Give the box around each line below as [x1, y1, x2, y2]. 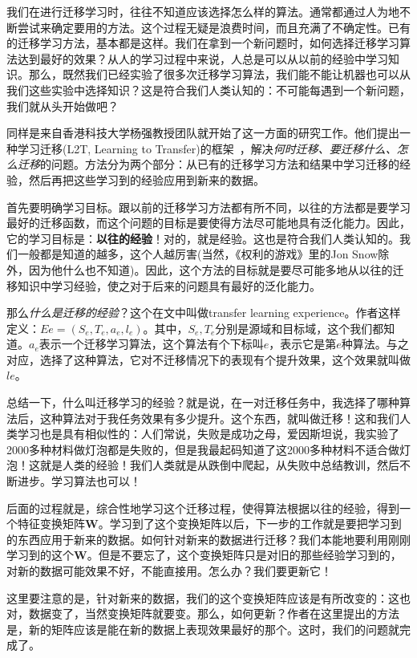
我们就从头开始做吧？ [6, 97, 119, 114]
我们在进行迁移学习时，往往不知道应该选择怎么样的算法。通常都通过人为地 [6, 3, 399, 19]
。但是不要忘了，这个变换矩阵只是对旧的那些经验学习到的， [87, 546, 402, 563]
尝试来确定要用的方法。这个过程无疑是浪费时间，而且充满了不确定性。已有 [17, 18, 411, 35]
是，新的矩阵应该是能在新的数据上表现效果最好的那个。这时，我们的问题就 [6, 620, 399, 637]
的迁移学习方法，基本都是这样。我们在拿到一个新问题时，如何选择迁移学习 [6, 35, 399, 51]
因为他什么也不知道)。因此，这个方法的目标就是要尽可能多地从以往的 [28, 261, 393, 278]
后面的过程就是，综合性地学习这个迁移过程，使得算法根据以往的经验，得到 [6, 499, 399, 516]
